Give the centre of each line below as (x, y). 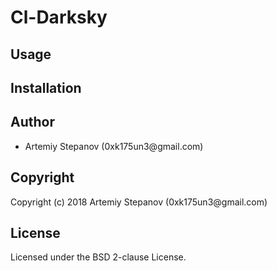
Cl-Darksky (59, 17)
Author (32, 122)
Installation (46, 87)
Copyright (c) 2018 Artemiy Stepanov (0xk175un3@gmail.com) (139, 202)
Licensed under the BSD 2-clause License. (98, 257)
